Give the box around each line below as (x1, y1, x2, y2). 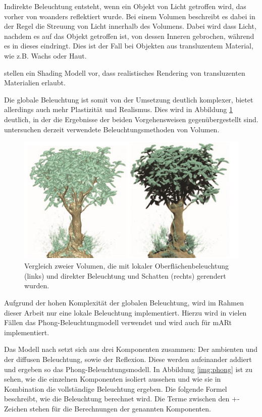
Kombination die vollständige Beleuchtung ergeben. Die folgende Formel (4, 383, 227, 394)
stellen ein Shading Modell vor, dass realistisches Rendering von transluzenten (4, 67, 245, 78)
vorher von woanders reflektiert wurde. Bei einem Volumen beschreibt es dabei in (4, 11, 255, 21)
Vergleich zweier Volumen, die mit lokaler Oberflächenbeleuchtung (24, 260, 229, 271)
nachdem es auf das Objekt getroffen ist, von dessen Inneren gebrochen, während (4, 30, 254, 41)
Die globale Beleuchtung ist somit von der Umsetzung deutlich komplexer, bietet (4, 94, 253, 105)
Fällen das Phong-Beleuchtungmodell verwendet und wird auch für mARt (4, 317, 232, 328)
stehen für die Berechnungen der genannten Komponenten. (29, 403, 211, 413)
